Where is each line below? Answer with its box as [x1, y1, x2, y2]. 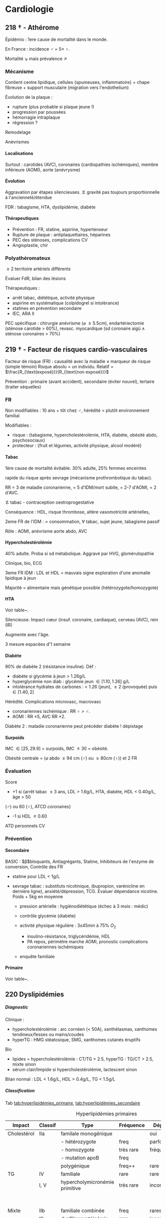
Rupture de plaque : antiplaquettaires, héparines [12, 231, 111, 237]
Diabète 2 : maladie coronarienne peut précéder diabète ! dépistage [5, 723, 143, 729]
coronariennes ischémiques [27, 944, 84, 950]
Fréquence [119, 1122, 145, 1129]
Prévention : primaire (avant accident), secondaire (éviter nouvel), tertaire [5, 379, 155, 384]
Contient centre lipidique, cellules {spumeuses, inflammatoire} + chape [5, 79, 150, 85]
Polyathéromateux [5, 254, 51, 261]
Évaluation [5, 767, 31, 774]
